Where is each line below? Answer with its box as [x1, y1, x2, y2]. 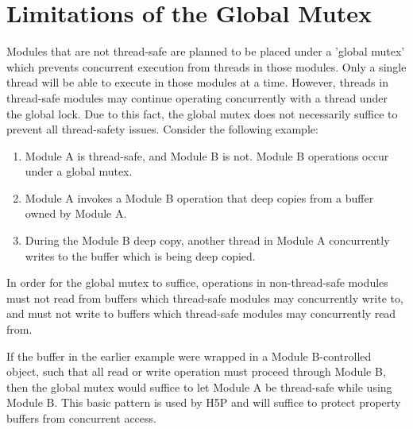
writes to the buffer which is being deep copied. [25, 247, 256, 264]
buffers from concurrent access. [6, 410, 156, 426]
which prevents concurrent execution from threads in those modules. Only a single [6, 58, 407, 75]
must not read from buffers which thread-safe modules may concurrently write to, [6, 289, 403, 306]
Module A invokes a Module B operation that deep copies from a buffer [25, 189, 374, 206]
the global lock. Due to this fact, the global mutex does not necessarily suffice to [6, 105, 398, 122]
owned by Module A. [25, 205, 127, 222]
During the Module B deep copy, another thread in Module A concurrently [25, 232, 390, 249]
